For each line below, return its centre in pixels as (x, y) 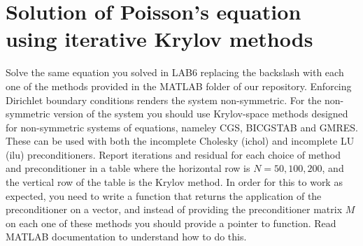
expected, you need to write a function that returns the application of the (164, 195)
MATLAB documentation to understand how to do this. (126, 237)
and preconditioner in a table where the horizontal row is (128, 168)
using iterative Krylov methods (159, 39)
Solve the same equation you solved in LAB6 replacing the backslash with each (175, 72)
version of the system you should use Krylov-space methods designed (201, 114)
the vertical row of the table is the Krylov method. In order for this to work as (174, 182)
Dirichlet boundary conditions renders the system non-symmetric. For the (164, 100)
